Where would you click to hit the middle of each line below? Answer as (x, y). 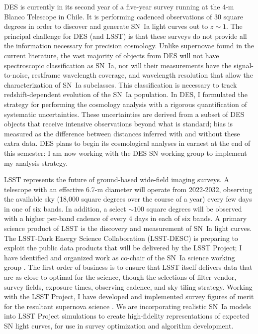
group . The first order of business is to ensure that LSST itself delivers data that (128, 267)
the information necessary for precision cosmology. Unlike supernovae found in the (129, 46)
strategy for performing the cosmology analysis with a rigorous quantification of (126, 104)
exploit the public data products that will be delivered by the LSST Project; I (123, 248)
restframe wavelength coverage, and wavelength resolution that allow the (142, 75)
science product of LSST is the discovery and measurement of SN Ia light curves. (128, 228)
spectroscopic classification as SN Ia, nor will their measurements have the (118, 65)
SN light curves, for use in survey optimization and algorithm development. (119, 326)
